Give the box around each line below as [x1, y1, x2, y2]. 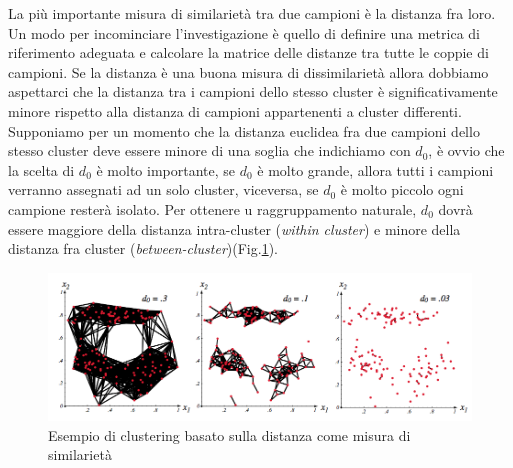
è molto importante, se [96, 159, 236, 180]
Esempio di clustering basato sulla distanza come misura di [48, 424, 411, 445]
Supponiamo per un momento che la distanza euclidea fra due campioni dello [8, 120, 480, 141]
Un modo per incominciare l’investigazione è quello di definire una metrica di [8, 22, 480, 43]
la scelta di [8, 159, 75, 180]
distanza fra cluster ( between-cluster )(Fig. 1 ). [8, 238, 278, 259]
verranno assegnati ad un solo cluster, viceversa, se [8, 179, 319, 200]
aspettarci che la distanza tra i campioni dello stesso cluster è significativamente [8, 81, 498, 102]
